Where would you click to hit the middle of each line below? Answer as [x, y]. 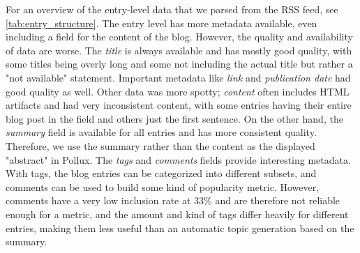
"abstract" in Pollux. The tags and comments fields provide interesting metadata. [178, 159]
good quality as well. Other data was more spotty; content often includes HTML [178, 91]
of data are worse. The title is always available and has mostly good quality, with [179, 50]
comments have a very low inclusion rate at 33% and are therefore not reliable [173, 200]
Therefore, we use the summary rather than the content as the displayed [160, 145]
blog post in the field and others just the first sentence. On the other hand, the [174, 118]
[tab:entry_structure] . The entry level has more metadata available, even [162, 23]
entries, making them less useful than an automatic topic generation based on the [180, 228]
